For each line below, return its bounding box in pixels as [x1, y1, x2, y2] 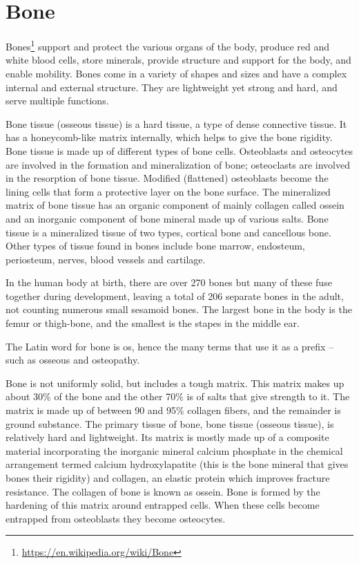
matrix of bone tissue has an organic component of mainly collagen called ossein [6, 198, 345, 212]
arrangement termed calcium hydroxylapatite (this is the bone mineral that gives [6, 457, 349, 471]
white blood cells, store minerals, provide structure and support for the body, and [6, 53, 351, 67]
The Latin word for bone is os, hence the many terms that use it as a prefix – [6, 339, 334, 353]
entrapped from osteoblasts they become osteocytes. [6, 511, 226, 525]
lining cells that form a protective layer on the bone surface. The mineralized [6, 184, 331, 198]
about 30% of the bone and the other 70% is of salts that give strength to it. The [6, 389, 350, 404]
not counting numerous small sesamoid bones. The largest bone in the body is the [6, 302, 352, 317]
